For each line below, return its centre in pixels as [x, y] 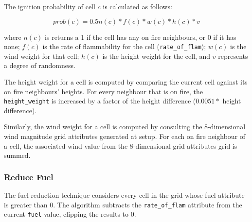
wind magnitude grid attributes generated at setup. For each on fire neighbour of [125, 136]
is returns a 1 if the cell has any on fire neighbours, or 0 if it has [141, 37]
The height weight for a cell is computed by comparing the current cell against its [126, 82]
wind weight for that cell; [42, 56]
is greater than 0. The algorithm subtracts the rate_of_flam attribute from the [123, 204]
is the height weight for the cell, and [156, 56]
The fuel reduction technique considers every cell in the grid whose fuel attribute [124, 195]
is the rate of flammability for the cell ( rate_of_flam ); [124, 46]
